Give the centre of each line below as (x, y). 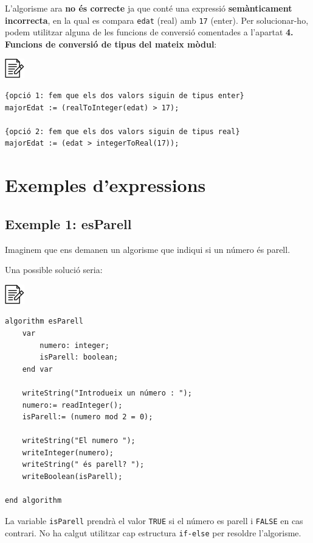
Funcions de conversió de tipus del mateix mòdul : (111, 44)
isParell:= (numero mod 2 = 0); (88, 417)
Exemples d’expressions (105, 185)
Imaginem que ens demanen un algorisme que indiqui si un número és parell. (148, 249)
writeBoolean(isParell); (72, 477)
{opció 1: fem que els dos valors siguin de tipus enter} (125, 96)
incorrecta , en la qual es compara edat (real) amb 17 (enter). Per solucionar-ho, (157, 20)
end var (37, 369)
